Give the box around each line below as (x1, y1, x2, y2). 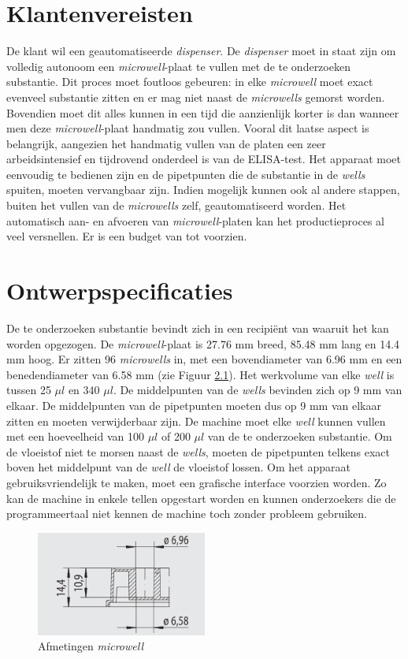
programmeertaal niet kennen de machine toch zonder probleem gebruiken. (6, 505, 367, 522)
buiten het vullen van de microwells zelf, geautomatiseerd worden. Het (6, 197, 347, 214)
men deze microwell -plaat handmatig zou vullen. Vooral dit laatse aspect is (6, 120, 369, 136)
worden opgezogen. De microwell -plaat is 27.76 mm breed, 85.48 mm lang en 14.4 (6, 335, 400, 352)
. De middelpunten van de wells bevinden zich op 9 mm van (113, 382, 402, 398)
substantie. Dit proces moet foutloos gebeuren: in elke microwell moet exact (6, 73, 373, 90)
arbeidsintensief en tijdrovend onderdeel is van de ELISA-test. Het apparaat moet (6, 151, 401, 167)
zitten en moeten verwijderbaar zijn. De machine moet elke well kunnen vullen (6, 412, 386, 429)
